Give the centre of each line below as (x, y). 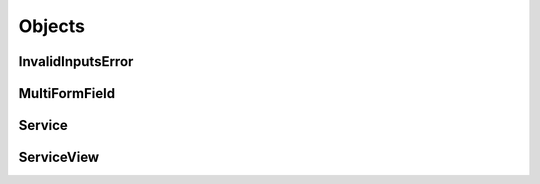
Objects (51, 26)
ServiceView (59, 157)
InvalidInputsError (76, 61)
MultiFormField (66, 93)
